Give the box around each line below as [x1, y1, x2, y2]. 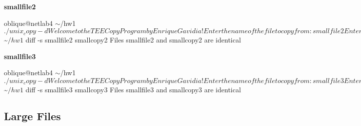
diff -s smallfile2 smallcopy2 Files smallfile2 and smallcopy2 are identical [25, 35, 241, 45]
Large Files [4, 108, 61, 123]
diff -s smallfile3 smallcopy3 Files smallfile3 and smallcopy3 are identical [25, 84, 241, 94]
